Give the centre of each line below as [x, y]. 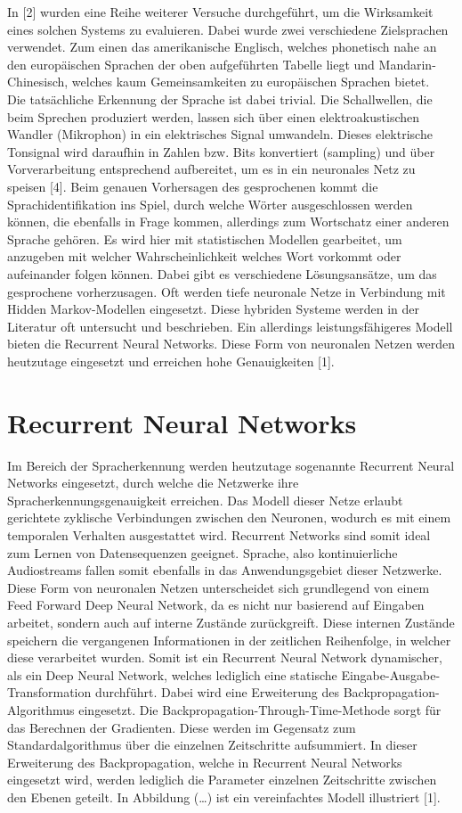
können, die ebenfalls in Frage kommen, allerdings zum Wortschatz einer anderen [228, 222]
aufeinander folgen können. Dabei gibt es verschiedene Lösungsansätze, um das [222, 273]
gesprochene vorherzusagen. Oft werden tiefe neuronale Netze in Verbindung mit [227, 291]
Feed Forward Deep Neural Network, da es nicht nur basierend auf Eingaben [216, 605]
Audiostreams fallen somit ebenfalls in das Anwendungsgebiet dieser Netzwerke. [225, 570]
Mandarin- [407, 64]
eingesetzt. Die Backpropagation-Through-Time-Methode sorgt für [260, 709]
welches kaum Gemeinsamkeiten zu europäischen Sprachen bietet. [251, 82]
